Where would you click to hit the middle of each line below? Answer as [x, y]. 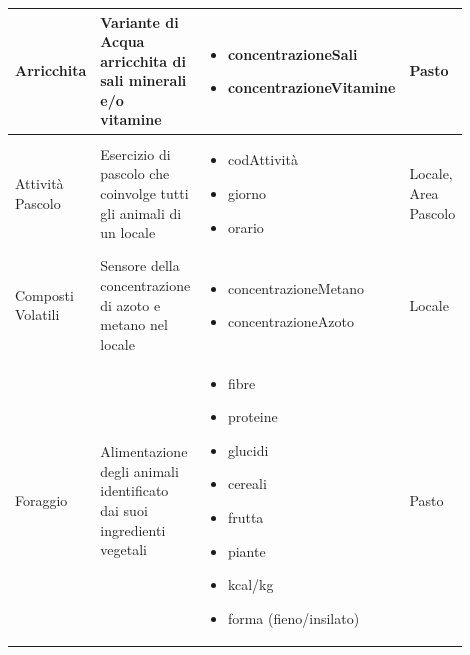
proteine [252, 416]
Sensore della [140, 265]
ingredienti [133, 529]
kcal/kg [250, 584]
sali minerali [143, 80]
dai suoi [124, 509]
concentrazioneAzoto [290, 321]
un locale [128, 232]
